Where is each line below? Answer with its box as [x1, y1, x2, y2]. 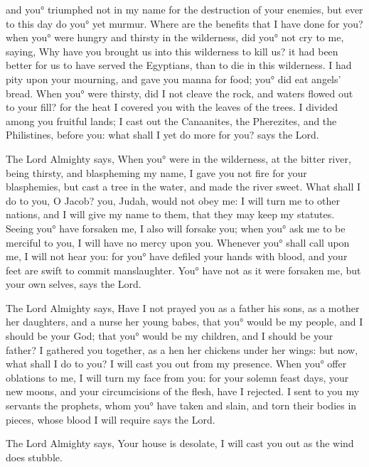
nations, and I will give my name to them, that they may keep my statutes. [6, 207, 335, 222]
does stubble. [6, 449, 63, 464]
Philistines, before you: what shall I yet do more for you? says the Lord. [6, 127, 319, 142]
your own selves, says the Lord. [6, 277, 141, 291]
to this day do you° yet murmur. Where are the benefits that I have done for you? [6, 16, 363, 31]
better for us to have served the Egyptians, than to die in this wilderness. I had [6, 58, 352, 73]
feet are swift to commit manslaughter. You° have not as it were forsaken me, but [6, 262, 361, 277]
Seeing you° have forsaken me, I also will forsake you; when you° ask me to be [6, 220, 346, 235]
